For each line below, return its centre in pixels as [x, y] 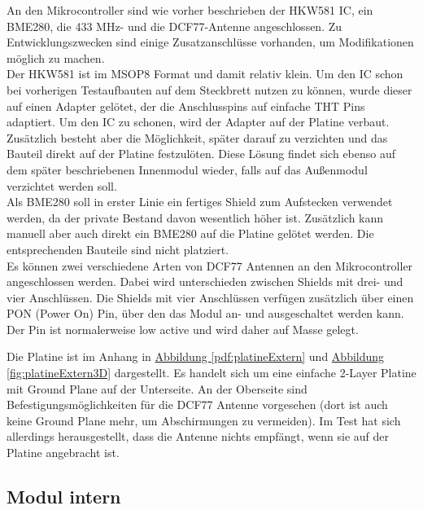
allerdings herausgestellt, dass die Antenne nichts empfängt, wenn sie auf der [198, 436]
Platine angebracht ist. [63, 453]
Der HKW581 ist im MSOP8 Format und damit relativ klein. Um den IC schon [205, 74]
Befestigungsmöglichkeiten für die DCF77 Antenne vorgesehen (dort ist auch [197, 404]
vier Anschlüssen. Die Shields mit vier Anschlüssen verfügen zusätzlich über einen [210, 297]
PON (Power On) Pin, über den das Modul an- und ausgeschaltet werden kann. [205, 313]
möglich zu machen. [56, 57]
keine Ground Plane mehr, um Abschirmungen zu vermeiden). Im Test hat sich [204, 420]
